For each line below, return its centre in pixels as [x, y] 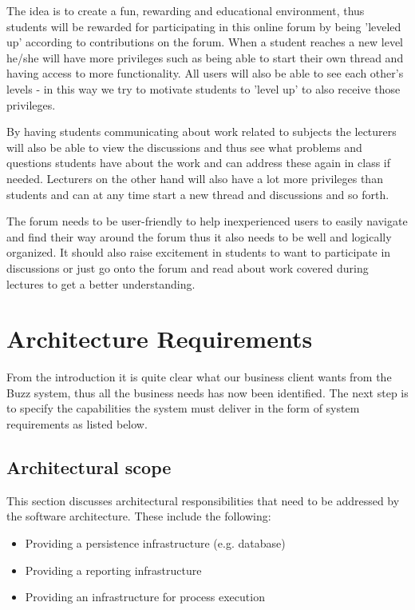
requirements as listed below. [77, 424]
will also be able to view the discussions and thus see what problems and [184, 147]
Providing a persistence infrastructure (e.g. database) [155, 542]
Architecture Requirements [160, 339]
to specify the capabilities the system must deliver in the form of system [183, 408]
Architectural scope [89, 466]
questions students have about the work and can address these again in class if [199, 163]
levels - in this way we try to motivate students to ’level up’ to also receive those [204, 88]
